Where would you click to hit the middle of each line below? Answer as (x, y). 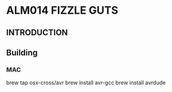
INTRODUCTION (37, 33)
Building (22, 52)
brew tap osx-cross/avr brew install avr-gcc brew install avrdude (86, 83)
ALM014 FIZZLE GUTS (62, 10)
